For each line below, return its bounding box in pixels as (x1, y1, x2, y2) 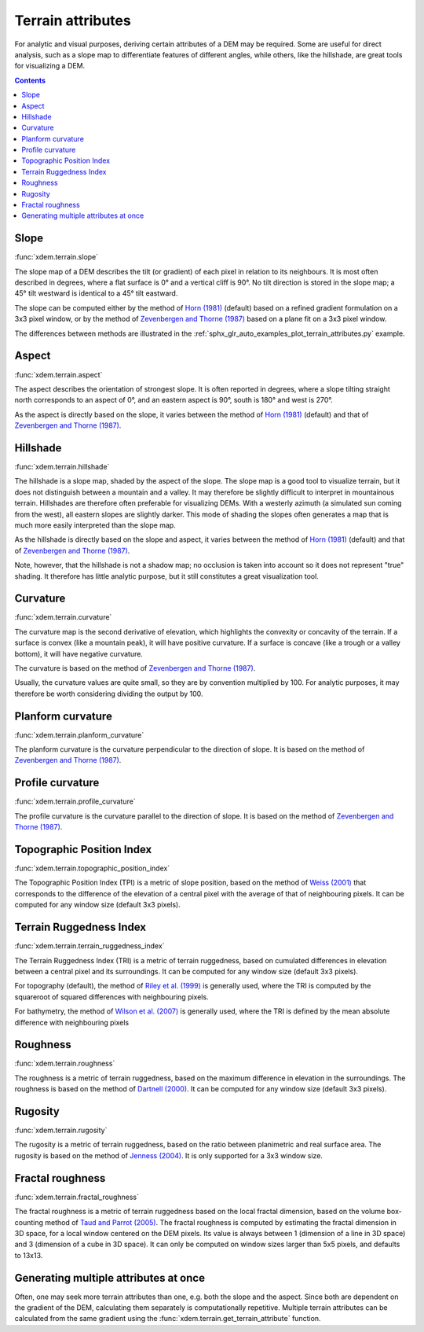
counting (14, 1217, 43, 1227)
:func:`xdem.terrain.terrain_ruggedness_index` (14, 941, 165, 951)
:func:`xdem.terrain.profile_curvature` (14, 797, 137, 806)
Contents (14, 75, 46, 85)
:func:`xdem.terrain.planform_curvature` (14, 730, 144, 739)
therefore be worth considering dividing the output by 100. (14, 689, 203, 698)
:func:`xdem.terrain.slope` (14, 252, 99, 262)
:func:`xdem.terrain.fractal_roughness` (14, 1192, 139, 1201)
